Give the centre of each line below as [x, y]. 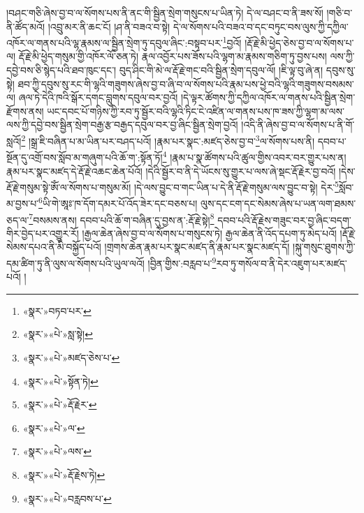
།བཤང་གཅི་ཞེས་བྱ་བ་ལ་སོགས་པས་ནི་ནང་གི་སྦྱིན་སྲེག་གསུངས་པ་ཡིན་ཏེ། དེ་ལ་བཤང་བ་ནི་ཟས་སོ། [165, 13]
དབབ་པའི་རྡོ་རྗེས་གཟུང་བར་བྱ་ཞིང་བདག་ [284, 220]
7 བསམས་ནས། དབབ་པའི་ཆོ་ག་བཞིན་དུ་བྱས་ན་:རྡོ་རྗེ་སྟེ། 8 [122, 218]
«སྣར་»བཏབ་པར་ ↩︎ [57, 310]
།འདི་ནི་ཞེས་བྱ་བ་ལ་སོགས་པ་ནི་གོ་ [298, 125]
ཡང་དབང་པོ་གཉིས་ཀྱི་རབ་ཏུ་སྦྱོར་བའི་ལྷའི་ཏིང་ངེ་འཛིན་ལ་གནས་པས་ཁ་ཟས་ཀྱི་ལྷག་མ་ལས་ [196, 111]
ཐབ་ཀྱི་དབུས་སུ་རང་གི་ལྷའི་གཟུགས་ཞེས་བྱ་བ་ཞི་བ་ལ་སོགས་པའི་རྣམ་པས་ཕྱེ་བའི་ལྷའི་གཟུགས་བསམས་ [186, 83]
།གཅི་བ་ [340, 13]
